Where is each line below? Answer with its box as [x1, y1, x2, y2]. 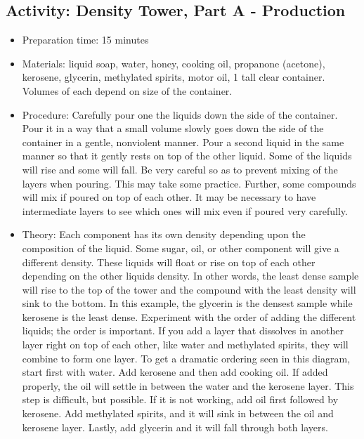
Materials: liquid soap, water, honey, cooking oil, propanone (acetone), [22, 55, 325, 70]
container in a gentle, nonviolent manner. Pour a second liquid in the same [22, 134, 344, 149]
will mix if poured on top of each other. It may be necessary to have [22, 190, 316, 204]
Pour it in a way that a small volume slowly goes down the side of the [22, 121, 324, 136]
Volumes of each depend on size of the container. [22, 83, 233, 98]
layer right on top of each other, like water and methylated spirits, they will [22, 337, 349, 352]
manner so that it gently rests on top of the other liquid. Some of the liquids [22, 148, 352, 163]
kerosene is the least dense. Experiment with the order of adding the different [22, 309, 356, 324]
